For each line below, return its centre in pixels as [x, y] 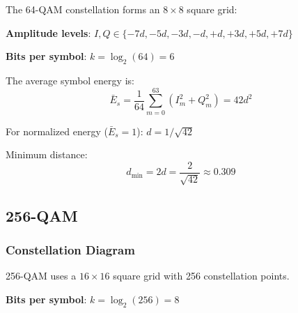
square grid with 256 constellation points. [201, 276]
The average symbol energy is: [70, 80]
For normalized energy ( [57, 131]
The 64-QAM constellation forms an [83, 9]
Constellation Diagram [70, 250]
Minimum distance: [47, 154]
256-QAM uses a [41, 276]
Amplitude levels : [48, 32]
